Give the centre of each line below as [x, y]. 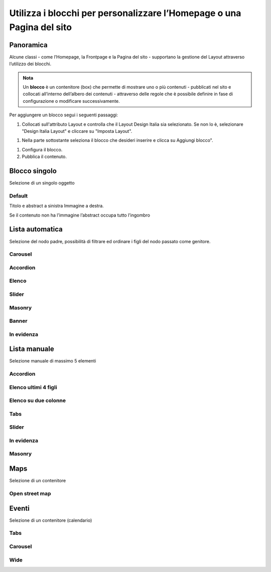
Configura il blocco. [42, 149]
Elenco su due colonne [38, 401]
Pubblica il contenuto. [44, 157]
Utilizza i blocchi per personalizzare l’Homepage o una [125, 13]
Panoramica [28, 45]
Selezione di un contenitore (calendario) [51, 520]
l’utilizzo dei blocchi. [30, 64]
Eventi [19, 508]
